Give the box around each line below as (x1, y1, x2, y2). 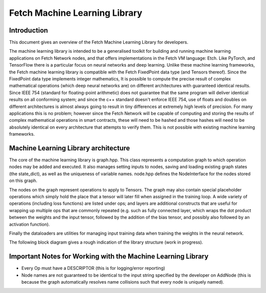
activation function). (9, 221, 50, 227)
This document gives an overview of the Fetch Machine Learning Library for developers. (9, 39, 189, 45)
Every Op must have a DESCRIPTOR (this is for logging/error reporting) (21, 265, 166, 271)
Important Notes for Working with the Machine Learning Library (9, 252, 209, 261)
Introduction (9, 26, 48, 35)
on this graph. (9, 178, 37, 183)
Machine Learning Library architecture (9, 144, 130, 152)
